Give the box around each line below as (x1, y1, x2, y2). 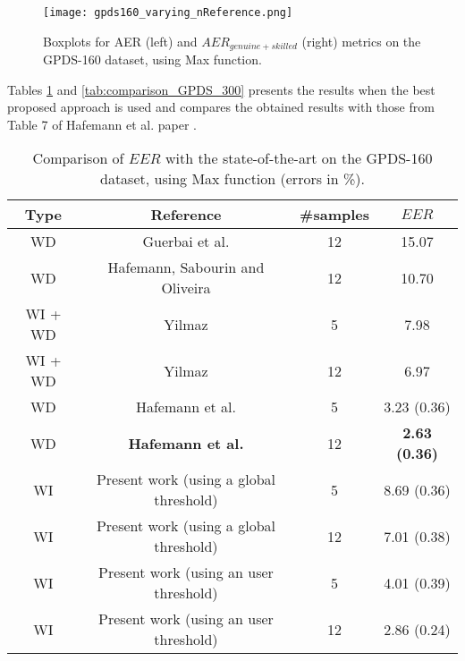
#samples (300, 204, 369, 225)
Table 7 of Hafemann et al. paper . (7, 114, 198, 133)
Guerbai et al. (142, 231, 230, 252)
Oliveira (161, 277, 211, 299)
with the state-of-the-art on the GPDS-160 (165, 148, 433, 169)
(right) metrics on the (301, 31, 421, 50)
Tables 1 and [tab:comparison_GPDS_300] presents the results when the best (7, 80, 435, 98)
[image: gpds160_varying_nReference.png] (43, 6, 293, 19)
